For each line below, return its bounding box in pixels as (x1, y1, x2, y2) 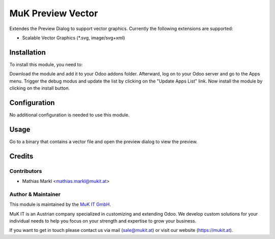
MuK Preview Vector (9, 8, 98, 19)
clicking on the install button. (9, 85, 70, 91)
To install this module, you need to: (9, 61, 83, 67)
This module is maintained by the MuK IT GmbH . (9, 201, 112, 207)
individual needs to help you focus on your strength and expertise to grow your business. (9, 218, 197, 224)
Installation (9, 48, 46, 57)
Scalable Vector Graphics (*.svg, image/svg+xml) (22, 35, 125, 41)
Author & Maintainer (9, 191, 61, 198)
